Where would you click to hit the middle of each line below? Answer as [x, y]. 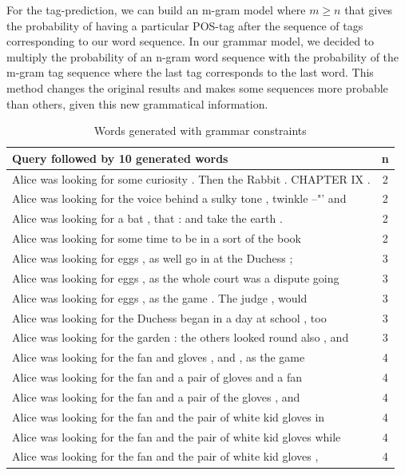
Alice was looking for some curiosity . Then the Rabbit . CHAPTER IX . [191, 178]
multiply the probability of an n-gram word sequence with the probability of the [203, 56]
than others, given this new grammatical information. [137, 103]
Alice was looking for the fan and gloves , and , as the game [159, 357]
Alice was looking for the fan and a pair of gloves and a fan [157, 377]
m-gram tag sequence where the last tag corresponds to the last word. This [190, 72]
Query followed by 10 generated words [120, 158]
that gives [369, 10]
